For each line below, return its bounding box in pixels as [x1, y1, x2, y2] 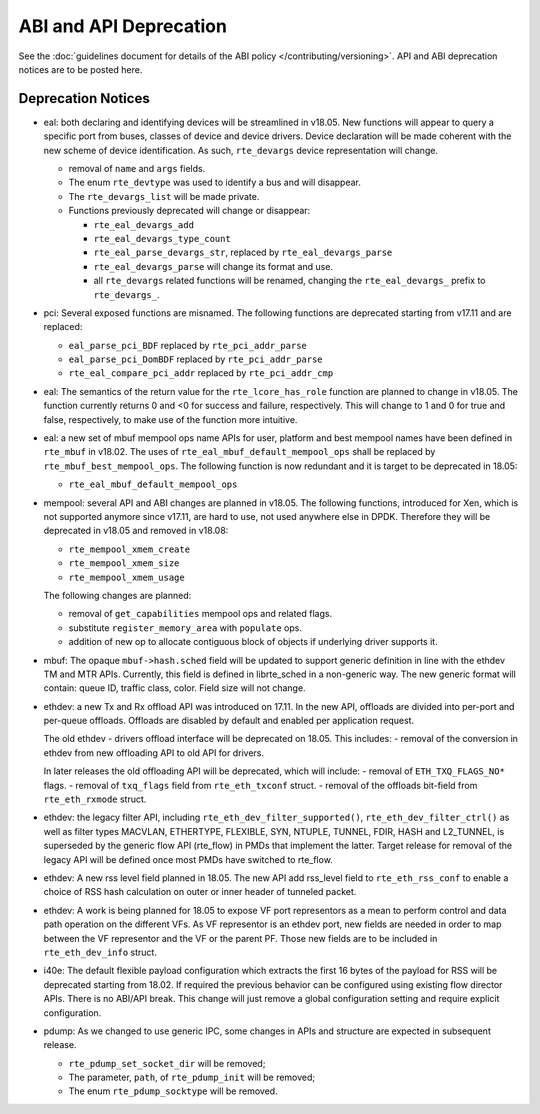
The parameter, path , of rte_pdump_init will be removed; [68, 1071, 316, 1084]
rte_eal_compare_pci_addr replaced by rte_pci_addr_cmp [68, 367, 334, 379]
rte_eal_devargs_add [93, 219, 195, 230]
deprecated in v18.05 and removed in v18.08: [43, 525, 229, 537]
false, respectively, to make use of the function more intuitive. [43, 413, 298, 425]
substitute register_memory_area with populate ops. [68, 621, 302, 634]
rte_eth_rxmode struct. [43, 793, 147, 805]
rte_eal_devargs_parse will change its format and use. [93, 260, 334, 272]
